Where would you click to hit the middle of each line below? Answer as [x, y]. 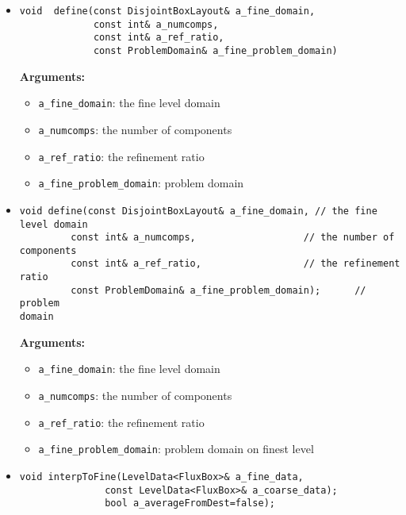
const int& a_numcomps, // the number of [233, 238]
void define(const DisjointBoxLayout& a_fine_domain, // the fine [198, 211]
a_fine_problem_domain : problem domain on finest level [176, 449]
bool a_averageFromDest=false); [190, 503]
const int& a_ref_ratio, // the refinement [236, 264]
